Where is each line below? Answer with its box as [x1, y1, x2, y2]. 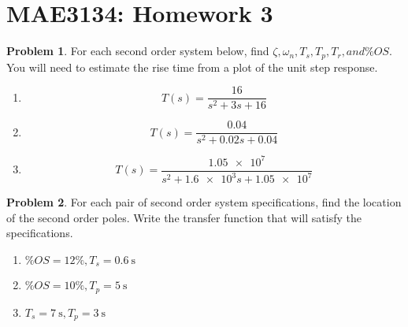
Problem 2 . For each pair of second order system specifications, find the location [6, 194, 402, 210]
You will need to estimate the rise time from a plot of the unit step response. [6, 58, 378, 75]
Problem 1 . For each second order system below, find [6, 43, 269, 59]
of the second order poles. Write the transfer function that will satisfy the [6, 209, 362, 225]
